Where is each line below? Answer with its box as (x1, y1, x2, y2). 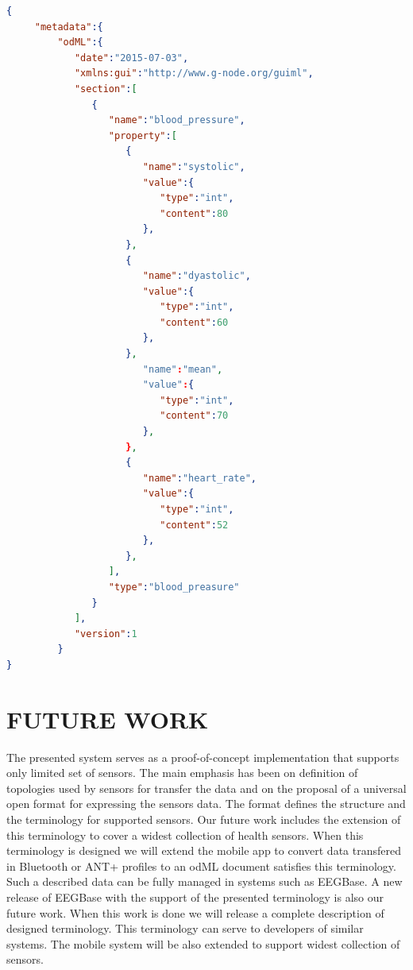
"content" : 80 (160, 207, 229, 219)
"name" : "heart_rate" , (142, 472, 257, 484)
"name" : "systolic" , (142, 160, 245, 172)
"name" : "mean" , (142, 363, 223, 375)
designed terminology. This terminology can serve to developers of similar (6, 920, 364, 937)
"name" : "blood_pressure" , (108, 114, 245, 126)
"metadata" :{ (34, 21, 103, 33)
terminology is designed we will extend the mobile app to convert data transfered (6, 842, 401, 859)
